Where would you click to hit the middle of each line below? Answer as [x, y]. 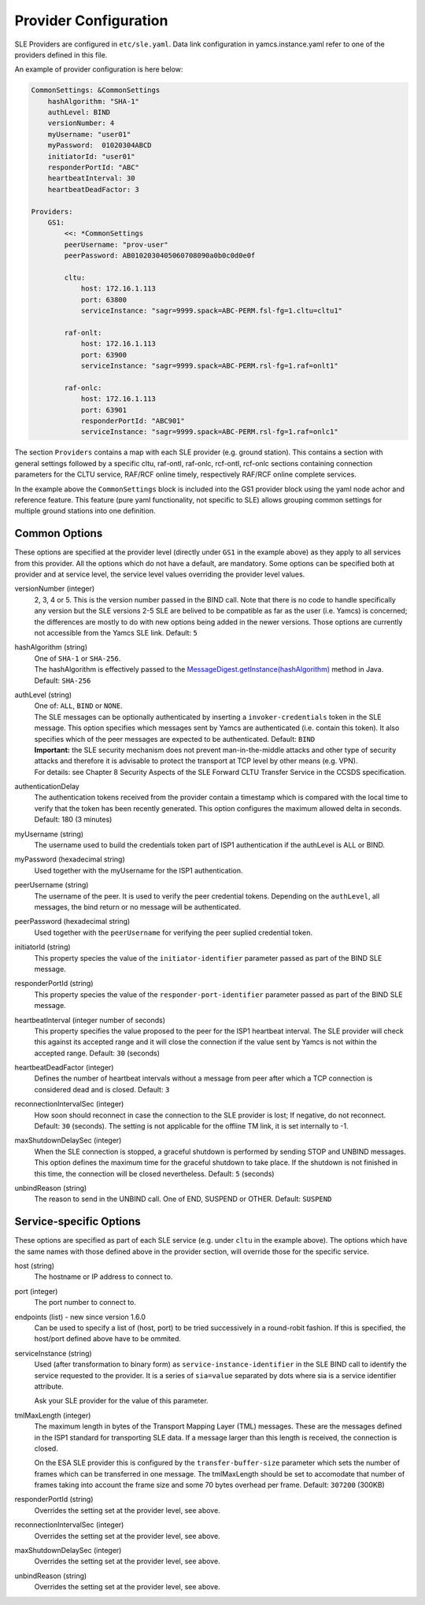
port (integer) [36, 1291]
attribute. [49, 1386]
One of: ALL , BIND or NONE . [78, 706]
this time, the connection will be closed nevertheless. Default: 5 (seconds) [154, 1173]
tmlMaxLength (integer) [53, 1415]
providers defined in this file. [61, 54]
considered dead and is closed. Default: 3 [102, 1089]
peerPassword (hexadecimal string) [72, 921]
